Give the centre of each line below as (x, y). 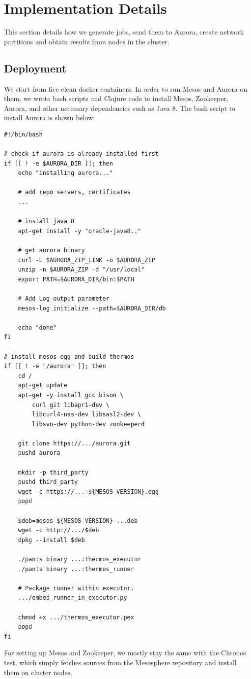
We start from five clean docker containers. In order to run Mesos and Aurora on (126, 88)
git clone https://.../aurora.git (74, 443)
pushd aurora (39, 453)
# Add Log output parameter (64, 298)
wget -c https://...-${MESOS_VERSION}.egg (88, 492)
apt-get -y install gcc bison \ (71, 395)
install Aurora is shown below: (50, 118)
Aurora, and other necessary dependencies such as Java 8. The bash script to (120, 108)
